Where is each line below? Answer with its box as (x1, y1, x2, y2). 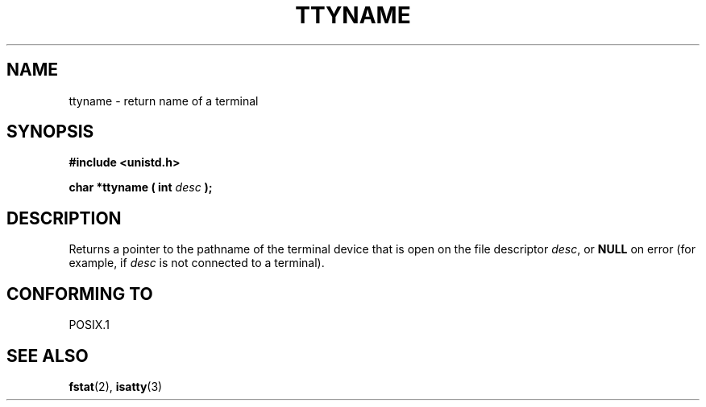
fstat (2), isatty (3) (69, 379, 163, 393)
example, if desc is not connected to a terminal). (69, 256, 325, 270)
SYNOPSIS (6, 121, 94, 142)
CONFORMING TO (6, 283, 153, 304)
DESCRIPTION (6, 208, 122, 228)
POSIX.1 (69, 318, 110, 332)
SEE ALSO (6, 345, 89, 366)
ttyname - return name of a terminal (69, 93, 259, 108)
